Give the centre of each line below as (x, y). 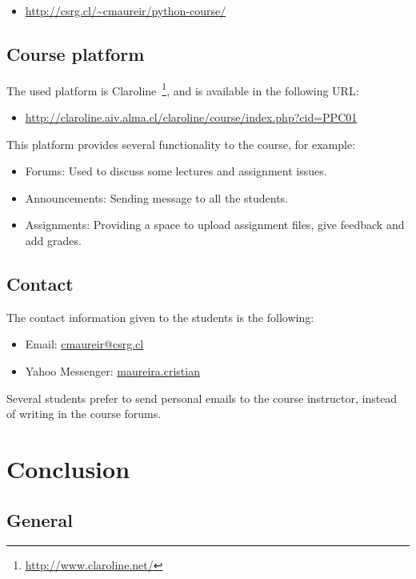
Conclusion (68, 468)
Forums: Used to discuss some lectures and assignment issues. (176, 171)
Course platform (76, 53)
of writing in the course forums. (84, 414)
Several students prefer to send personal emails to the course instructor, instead (202, 398)
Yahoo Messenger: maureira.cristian (112, 371)
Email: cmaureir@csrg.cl (84, 344)
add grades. (53, 241)
